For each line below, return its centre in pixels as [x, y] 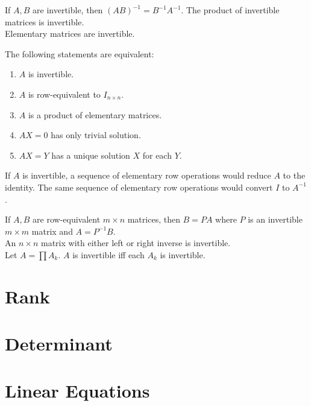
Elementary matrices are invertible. [70, 33]
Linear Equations [77, 391]
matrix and [52, 231]
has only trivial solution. [96, 135]
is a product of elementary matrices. [95, 114]
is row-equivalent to [64, 94]
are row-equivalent [67, 219]
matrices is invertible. [45, 21]
